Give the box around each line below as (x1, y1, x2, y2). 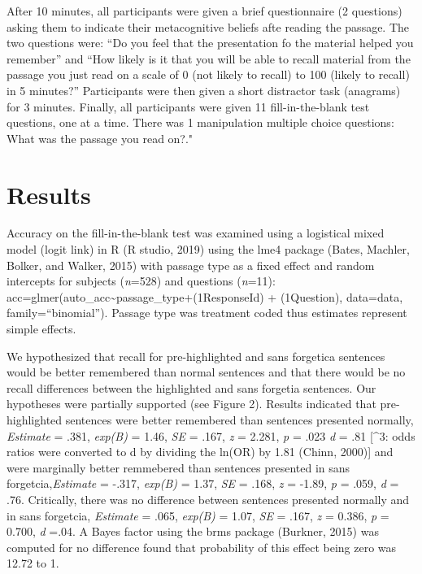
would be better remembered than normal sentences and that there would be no (7, 363, 406, 380)
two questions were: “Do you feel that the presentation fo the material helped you (7, 34, 414, 51)
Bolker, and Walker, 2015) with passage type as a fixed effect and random (7, 256, 375, 273)
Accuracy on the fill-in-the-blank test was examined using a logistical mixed (7, 224, 385, 241)
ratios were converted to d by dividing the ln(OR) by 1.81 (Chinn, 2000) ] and (7, 443, 394, 460)
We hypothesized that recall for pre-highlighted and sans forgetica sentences (7, 347, 385, 364)
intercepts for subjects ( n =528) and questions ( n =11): (7, 272, 276, 289)
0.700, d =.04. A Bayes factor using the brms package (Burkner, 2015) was (7, 523, 379, 540)
